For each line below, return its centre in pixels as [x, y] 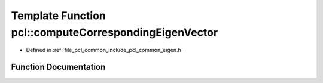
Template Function [58, 16]
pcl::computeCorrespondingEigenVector [115, 32]
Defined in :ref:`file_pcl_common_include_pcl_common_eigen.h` [104, 50]
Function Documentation [58, 67]
